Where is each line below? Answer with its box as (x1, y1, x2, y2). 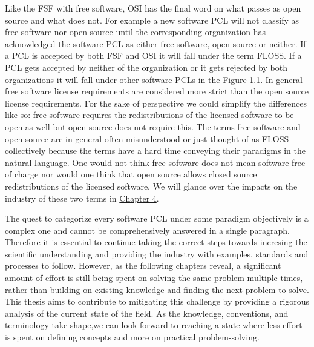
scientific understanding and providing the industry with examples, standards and (5, 247, 309, 260)
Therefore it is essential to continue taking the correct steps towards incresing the (5, 236, 307, 248)
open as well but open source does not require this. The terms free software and (5, 120, 301, 133)
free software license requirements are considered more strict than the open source (5, 85, 309, 97)
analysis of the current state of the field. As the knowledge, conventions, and (5, 306, 289, 319)
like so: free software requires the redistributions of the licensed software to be (5, 108, 294, 121)
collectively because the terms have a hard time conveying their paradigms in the (5, 144, 306, 157)
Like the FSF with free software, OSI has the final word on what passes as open (5, 2, 301, 14)
